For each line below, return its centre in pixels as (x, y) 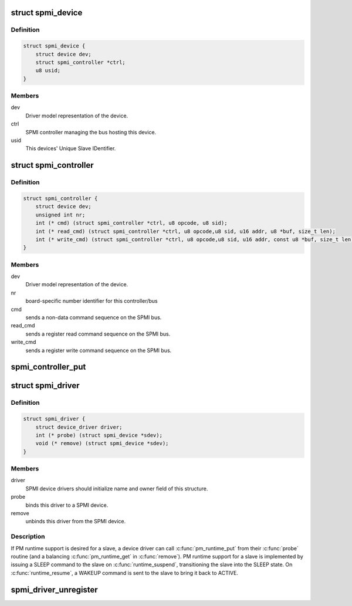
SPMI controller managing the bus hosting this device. (91, 132)
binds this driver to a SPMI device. (67, 505)
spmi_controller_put (48, 367)
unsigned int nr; (60, 215)
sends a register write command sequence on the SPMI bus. (99, 350)
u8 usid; (48, 71)
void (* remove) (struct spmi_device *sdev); (102, 444)
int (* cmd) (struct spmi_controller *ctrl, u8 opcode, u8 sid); (131, 223)
